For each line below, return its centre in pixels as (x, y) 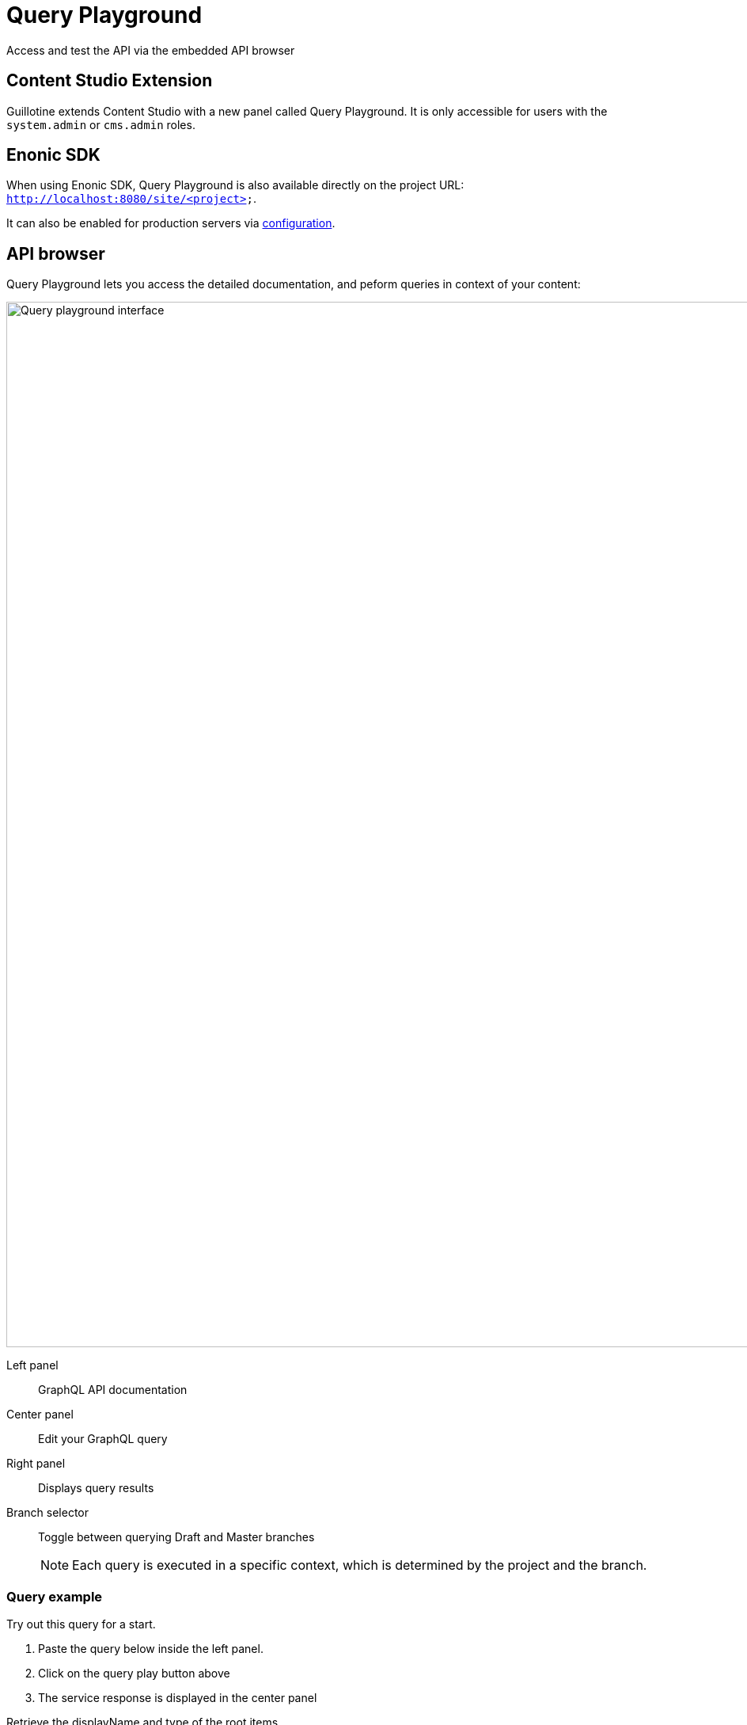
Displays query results (96, 1488)
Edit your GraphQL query (103, 1439)
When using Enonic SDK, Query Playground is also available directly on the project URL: (235, 185)
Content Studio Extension (110, 81)
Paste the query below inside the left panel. (151, 1649)
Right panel (36, 1464)
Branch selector (47, 1513)
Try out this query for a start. (81, 1624)
